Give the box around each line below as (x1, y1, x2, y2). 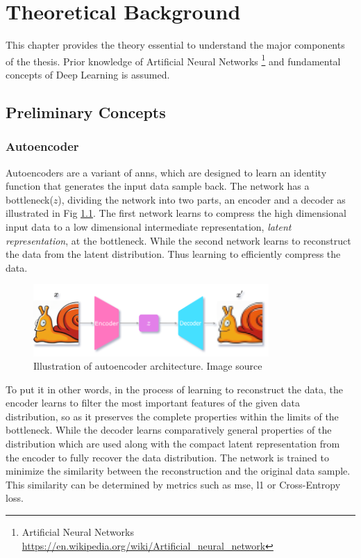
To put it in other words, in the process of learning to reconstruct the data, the (6, 381, 343, 396)
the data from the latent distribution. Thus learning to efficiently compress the (6, 247, 341, 261)
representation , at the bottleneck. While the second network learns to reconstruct (6, 233, 351, 247)
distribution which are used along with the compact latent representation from (6, 436, 340, 451)
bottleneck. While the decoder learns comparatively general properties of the (6, 422, 332, 437)
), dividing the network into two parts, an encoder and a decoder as (58, 192, 346, 206)
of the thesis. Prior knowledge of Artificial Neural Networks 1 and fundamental (6, 51, 341, 68)
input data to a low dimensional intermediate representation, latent (6, 219, 292, 233)
